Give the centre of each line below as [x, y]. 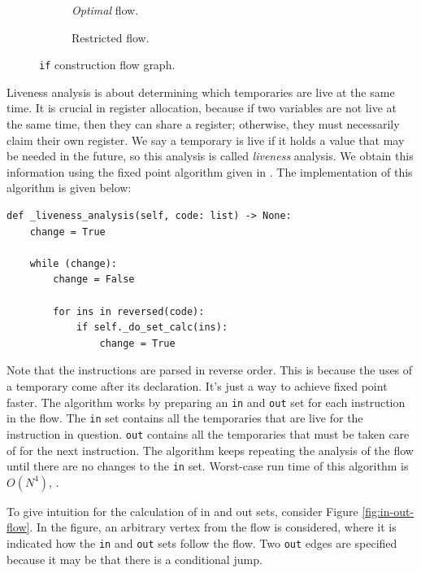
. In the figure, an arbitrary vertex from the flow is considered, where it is [213, 527]
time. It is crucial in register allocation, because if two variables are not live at [202, 108]
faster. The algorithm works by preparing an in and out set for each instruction [206, 402]
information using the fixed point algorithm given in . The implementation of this [210, 171]
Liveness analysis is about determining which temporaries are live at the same [201, 92]
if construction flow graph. [107, 65]
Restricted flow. [111, 37]
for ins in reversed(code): [129, 311]
